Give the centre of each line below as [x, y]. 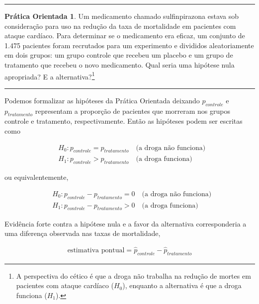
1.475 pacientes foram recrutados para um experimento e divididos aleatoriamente [129, 45]
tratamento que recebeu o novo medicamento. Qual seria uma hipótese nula [120, 64]
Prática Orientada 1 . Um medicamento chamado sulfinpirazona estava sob [122, 16]
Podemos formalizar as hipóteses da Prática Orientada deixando [102, 100]
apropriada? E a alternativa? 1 [50, 76]
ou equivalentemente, [37, 177]
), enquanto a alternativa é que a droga [182, 285]
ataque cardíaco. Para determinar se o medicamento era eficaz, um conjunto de [125, 36]
